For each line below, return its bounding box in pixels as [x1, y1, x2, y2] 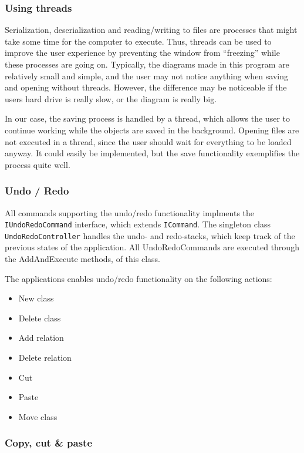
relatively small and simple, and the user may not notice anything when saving [5, 69, 288, 82]
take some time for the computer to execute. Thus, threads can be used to [5, 35, 272, 47]
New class [18, 292, 54, 304]
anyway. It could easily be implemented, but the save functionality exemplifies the [5, 147, 300, 159]
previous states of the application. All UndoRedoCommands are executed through [5, 241, 299, 253]
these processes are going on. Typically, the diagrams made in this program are [5, 58, 289, 70]
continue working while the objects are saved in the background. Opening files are [5, 123, 299, 136]
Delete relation [18, 351, 72, 364]
